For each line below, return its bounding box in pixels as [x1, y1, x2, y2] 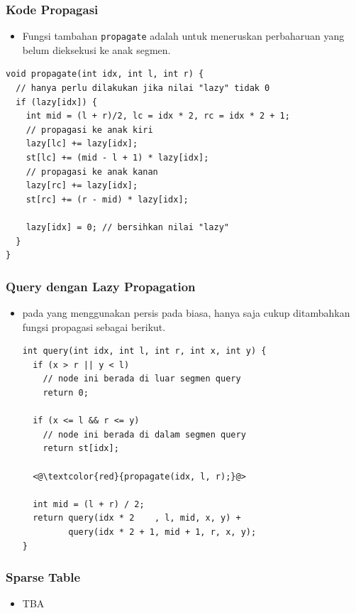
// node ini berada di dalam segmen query [43, 429, 246, 440]
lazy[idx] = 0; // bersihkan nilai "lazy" [26, 222, 229, 232]
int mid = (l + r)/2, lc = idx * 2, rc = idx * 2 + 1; [26, 111, 290, 121]
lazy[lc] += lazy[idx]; [26, 139, 138, 149]
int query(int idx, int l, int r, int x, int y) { [22, 346, 267, 357]
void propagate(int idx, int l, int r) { [6, 69, 204, 80]
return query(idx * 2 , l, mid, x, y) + [33, 513, 241, 524]
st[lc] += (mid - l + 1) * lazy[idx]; [26, 153, 209, 163]
